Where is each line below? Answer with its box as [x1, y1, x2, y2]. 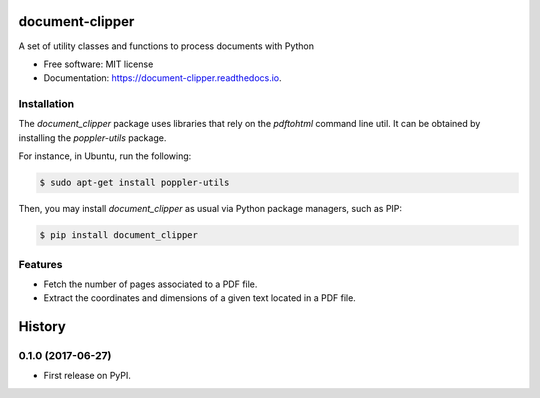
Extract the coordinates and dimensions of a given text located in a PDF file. [43, 292, 357, 304]
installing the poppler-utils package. [18, 131, 167, 144]
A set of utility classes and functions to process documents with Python [18, 40, 315, 52]
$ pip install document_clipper [39, 230, 199, 241]
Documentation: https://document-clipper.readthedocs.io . [43, 72, 282, 84]
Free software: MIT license [43, 58, 154, 70]
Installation [18, 97, 75, 111]
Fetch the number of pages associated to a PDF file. [43, 278, 258, 290]
